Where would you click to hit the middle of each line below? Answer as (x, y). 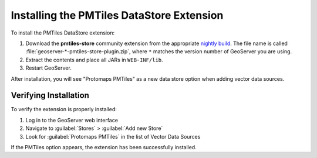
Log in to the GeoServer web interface (72, 120)
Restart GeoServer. (48, 68)
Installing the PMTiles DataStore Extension (117, 15)
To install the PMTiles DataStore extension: (63, 33)
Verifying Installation (50, 96)
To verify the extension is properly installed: (64, 109)
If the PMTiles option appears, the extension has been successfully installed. (104, 147)
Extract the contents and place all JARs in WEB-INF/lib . (95, 60)
